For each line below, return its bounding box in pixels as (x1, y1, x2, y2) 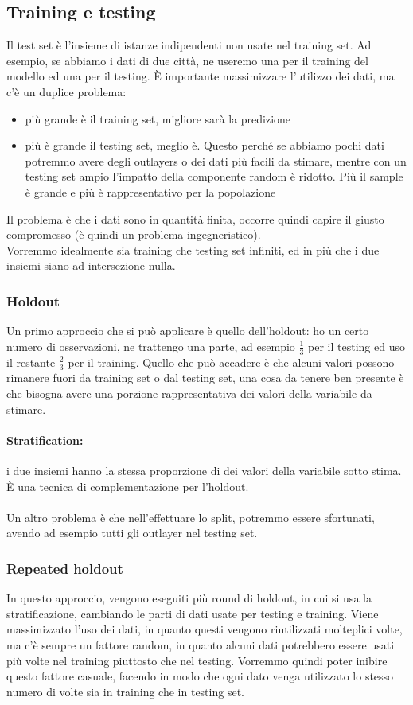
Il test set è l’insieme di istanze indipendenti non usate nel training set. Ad (6, 37, 372, 53)
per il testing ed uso (308, 337, 405, 354)
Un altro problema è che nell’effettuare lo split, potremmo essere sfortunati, (6, 508, 375, 525)
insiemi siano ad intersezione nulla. (6, 257, 176, 274)
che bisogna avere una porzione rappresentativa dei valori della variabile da (6, 384, 372, 401)
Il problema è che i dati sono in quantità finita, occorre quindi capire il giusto (6, 210, 384, 227)
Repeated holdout (6, 558, 123, 578)
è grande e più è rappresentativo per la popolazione (25, 183, 276, 200)
